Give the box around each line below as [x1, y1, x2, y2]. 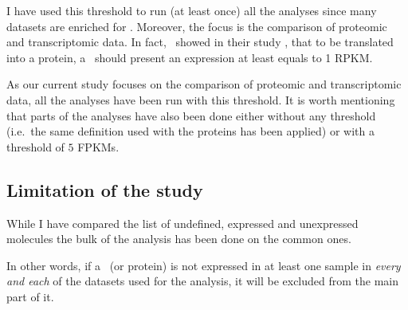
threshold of [6, 138, 65, 155]
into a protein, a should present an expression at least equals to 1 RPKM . [6, 49, 373, 65]
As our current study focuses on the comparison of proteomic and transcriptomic [6, 76, 402, 92]
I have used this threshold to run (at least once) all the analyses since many [6, 2, 377, 18]
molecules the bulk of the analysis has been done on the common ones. [6, 230, 351, 247]
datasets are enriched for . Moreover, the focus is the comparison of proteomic [6, 18, 387, 34]
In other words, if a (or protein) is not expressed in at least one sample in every [6, 257, 401, 273]
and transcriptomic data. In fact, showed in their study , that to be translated [6, 33, 394, 50]
